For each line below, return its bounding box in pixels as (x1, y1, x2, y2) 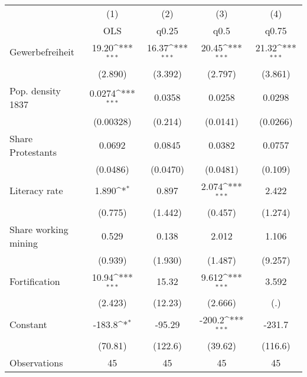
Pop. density (9, 83, 61, 97)
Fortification (9, 274, 60, 288)
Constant (9, 317, 47, 331)
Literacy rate (9, 183, 63, 198)
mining (9, 235, 38, 250)
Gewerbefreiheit (9, 45, 74, 59)
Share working (9, 222, 68, 236)
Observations (9, 356, 63, 370)
